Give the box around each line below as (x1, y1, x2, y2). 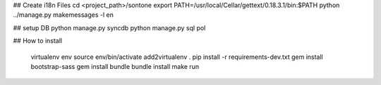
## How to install (13, 37, 63, 45)
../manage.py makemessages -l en (13, 11, 114, 19)
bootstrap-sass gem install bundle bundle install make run (30, 62, 200, 70)
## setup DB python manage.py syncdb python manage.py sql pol (13, 23, 206, 32)
